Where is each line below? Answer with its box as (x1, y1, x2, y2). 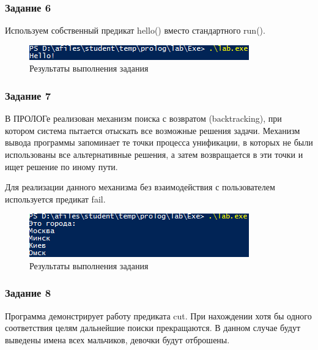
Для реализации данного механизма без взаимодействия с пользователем (5, 181, 275, 193)
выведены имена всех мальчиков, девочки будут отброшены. (5, 333, 230, 346)
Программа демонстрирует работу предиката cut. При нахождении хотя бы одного (5, 309, 312, 322)
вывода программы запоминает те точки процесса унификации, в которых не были (5, 136, 313, 149)
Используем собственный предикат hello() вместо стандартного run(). (5, 24, 265, 37)
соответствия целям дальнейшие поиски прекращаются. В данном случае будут (5, 321, 301, 334)
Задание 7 (5, 87, 51, 103)
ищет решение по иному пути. (5, 160, 118, 173)
